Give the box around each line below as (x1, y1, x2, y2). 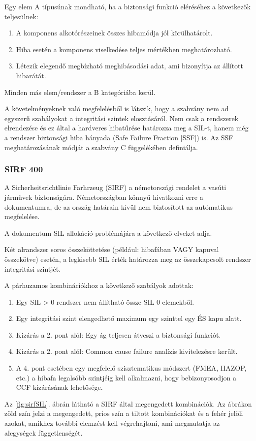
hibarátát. (16, 70, 46, 80)
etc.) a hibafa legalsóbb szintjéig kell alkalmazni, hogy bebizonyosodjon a (16, 372, 236, 382)
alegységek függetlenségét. (4, 427, 83, 438)
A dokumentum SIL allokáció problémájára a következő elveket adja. (4, 227, 212, 238)
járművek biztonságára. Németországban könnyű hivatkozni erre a (4, 191, 203, 202)
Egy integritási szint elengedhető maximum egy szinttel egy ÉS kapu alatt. (16, 313, 242, 323)
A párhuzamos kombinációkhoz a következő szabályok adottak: (4, 280, 194, 290)
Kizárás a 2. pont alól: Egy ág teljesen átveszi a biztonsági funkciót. (16, 329, 221, 340)
